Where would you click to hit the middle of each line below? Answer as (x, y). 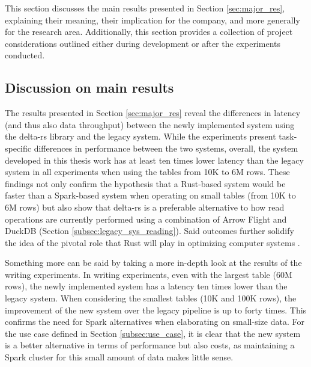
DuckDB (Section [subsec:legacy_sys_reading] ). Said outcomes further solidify (149, 231)
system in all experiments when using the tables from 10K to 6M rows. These (147, 172)
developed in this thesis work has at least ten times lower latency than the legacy (154, 160)
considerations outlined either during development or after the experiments (143, 43)
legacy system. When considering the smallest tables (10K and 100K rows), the (151, 298)
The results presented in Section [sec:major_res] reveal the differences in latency (153, 113)
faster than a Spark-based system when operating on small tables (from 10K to (150, 195)
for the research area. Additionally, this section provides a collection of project (149, 32)
